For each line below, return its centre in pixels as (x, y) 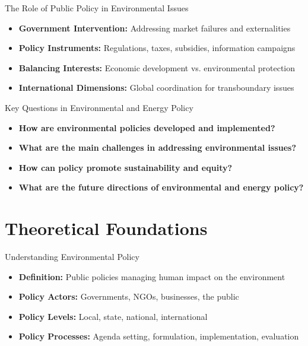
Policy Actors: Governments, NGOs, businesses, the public (129, 296)
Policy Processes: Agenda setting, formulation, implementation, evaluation (159, 336)
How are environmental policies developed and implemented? (147, 127)
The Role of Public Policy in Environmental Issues (97, 8)
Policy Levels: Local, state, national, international (113, 316)
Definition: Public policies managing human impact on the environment (152, 276)
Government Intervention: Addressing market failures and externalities (155, 28)
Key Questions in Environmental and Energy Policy (99, 107)
